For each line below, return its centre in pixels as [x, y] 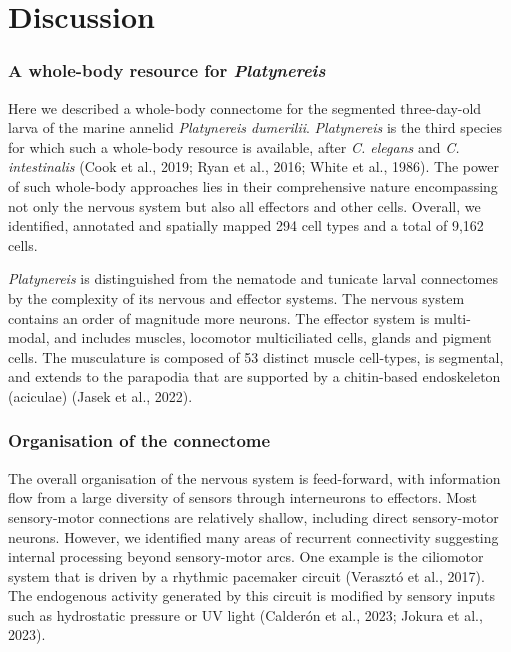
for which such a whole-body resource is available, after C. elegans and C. [234, 146]
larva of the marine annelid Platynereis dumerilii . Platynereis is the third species [255, 127]
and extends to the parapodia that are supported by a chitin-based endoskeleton [254, 376]
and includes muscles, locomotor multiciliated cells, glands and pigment [273, 337]
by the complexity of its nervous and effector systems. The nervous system [236, 297]
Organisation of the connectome [139, 440]
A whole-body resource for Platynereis [167, 70]
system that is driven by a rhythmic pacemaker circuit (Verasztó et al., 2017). [246, 575]
